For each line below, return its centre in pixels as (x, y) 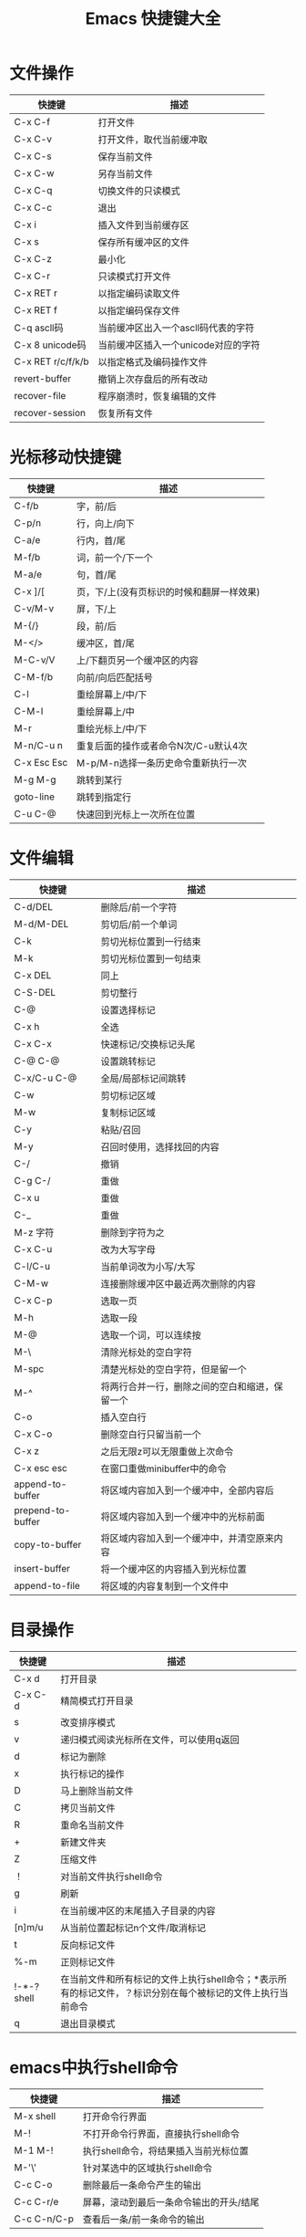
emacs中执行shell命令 (94, 2067)
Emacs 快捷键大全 (153, 19)
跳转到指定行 (104, 797)
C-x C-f (32, 121)
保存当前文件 (125, 156)
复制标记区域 (128, 1113)
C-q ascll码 (39, 328)
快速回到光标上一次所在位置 (136, 814)
